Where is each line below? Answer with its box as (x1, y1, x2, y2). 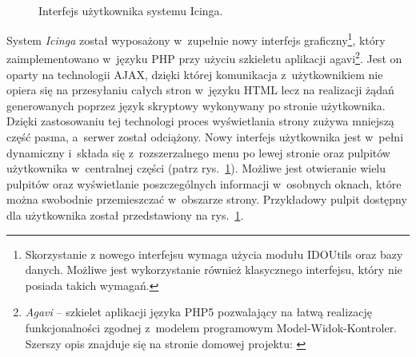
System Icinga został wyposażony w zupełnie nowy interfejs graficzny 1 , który (6, 30, 386, 48)
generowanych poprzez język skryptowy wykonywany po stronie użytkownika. (6, 97, 386, 113)
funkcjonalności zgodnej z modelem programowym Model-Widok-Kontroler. (25, 319, 398, 335)
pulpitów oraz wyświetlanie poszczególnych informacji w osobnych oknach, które (6, 175, 402, 192)
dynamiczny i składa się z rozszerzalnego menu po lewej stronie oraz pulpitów (6, 144, 390, 161)
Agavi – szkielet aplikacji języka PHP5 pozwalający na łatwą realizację (25, 303, 372, 320)
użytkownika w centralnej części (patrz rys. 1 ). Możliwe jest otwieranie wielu (6, 160, 386, 177)
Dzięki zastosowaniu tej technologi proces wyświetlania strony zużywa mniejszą (6, 113, 394, 129)
